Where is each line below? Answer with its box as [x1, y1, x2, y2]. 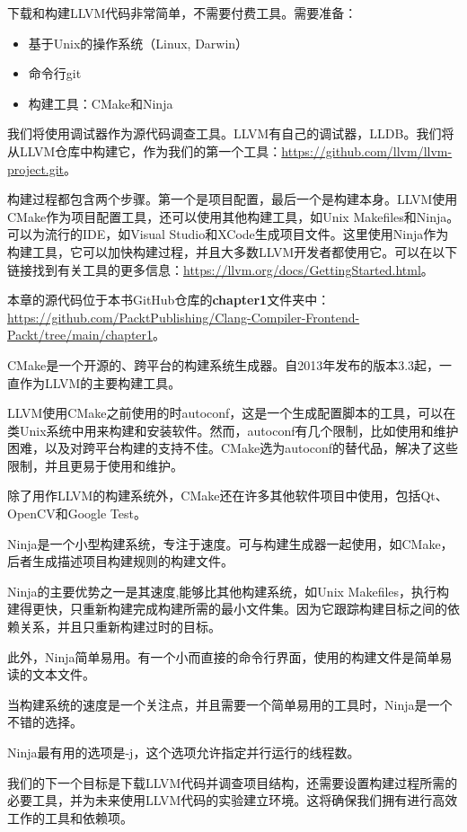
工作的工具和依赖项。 [7, 808, 133, 827]
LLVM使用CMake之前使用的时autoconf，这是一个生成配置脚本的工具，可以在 [7, 403, 456, 422]
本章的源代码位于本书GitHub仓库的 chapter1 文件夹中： [7, 290, 330, 309]
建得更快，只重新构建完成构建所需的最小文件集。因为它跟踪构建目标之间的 [7, 599, 447, 618]
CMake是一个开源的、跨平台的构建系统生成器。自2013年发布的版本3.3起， [7, 355, 440, 374]
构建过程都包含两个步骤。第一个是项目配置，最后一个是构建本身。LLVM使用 [7, 190, 458, 208]
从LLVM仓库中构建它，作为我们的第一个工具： [7, 141, 282, 160]
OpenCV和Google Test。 [7, 504, 146, 523]
